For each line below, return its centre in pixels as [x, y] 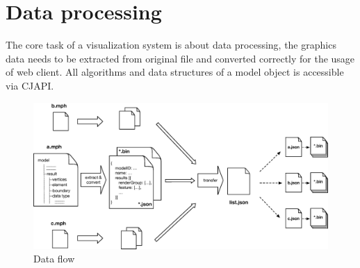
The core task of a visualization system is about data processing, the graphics [171, 45]
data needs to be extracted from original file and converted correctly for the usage [180, 58]
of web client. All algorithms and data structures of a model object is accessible [175, 72]
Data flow [54, 259]
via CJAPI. [30, 85]
